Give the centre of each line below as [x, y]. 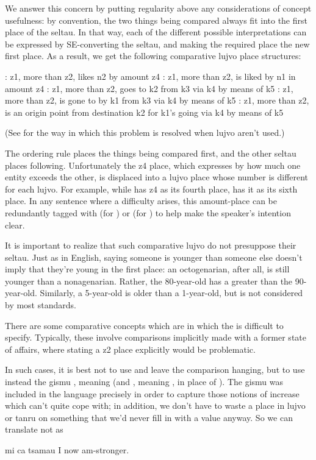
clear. [15, 225]
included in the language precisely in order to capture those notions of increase [152, 393]
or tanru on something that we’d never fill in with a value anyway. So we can [149, 417]
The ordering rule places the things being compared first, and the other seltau [151, 153]
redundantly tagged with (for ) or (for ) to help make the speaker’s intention [148, 212]
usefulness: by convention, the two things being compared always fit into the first [156, 20]
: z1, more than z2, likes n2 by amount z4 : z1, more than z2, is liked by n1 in [150, 76]
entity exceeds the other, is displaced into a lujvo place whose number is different [157, 177]
